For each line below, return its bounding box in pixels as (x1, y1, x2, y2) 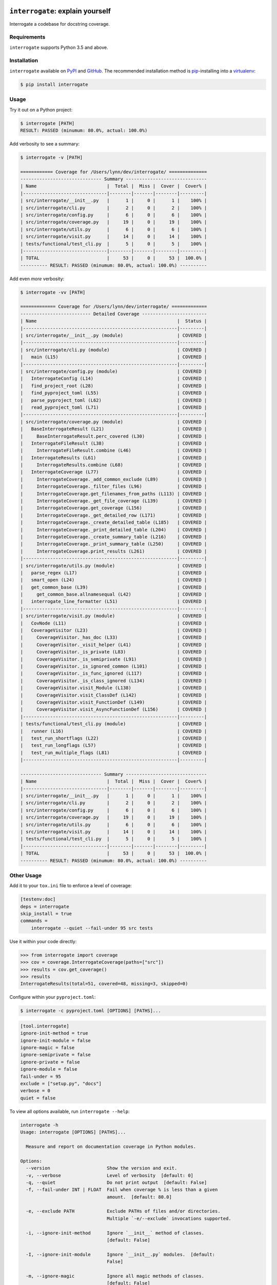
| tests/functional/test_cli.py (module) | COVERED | (20, 721, 207, 727)
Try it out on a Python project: (9, 106, 73, 113)
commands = (20, 918, 48, 924)
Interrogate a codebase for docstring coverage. (9, 21, 110, 27)
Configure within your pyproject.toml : (9, 994, 96, 1000)
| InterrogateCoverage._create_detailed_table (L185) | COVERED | (20, 520, 207, 525)
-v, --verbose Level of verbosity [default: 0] (26, 1172, 194, 1178)
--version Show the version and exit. (26, 1165, 177, 1171)
